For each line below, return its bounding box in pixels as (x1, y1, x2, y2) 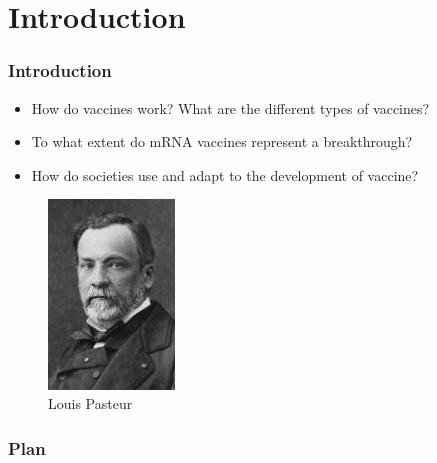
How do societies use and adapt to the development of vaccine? (31, 164, 419, 185)
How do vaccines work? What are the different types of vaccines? (31, 97, 430, 118)
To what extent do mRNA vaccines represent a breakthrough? (31, 131, 413, 152)
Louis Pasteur (48, 393, 133, 414)
